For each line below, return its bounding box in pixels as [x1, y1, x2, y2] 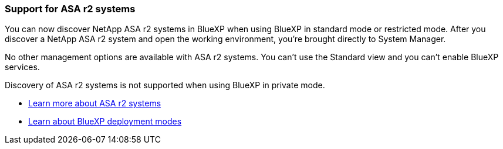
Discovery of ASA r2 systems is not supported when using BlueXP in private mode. [5, 80, 325, 91]
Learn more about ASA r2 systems [28, 98, 161, 109]
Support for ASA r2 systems [5, 3, 136, 15]
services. [5, 62, 40, 72]
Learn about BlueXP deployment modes [28, 116, 182, 127]
